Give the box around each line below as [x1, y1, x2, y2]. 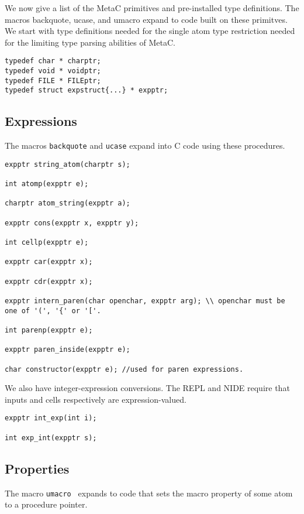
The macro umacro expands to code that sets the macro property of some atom [5, 486, 293, 499]
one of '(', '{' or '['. [5, 306, 101, 315]
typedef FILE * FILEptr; [5, 76, 101, 85]
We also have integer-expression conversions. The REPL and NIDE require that [5, 382, 290, 394]
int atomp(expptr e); [5, 180, 89, 189]
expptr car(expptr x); [5, 258, 93, 266]
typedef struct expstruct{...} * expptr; [5, 86, 168, 95]
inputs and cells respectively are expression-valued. [5, 393, 186, 405]
